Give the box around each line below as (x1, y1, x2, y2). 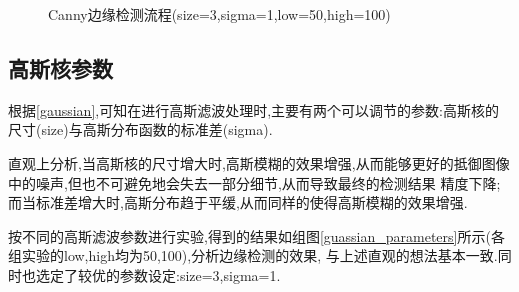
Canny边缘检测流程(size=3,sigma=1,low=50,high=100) (48, 4, 391, 24)
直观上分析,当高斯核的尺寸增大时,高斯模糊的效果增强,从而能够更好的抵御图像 (8, 152, 510, 173)
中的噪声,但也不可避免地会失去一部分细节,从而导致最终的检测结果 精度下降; (8, 172, 501, 193)
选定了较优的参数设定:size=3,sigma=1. (35, 264, 281, 285)
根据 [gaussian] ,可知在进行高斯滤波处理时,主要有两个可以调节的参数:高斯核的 (8, 99, 499, 120)
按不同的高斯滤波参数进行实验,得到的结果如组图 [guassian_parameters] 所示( (8, 225, 491, 246)
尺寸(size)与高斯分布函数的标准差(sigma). (8, 119, 273, 140)
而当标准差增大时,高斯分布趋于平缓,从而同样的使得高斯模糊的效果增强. (8, 192, 468, 213)
